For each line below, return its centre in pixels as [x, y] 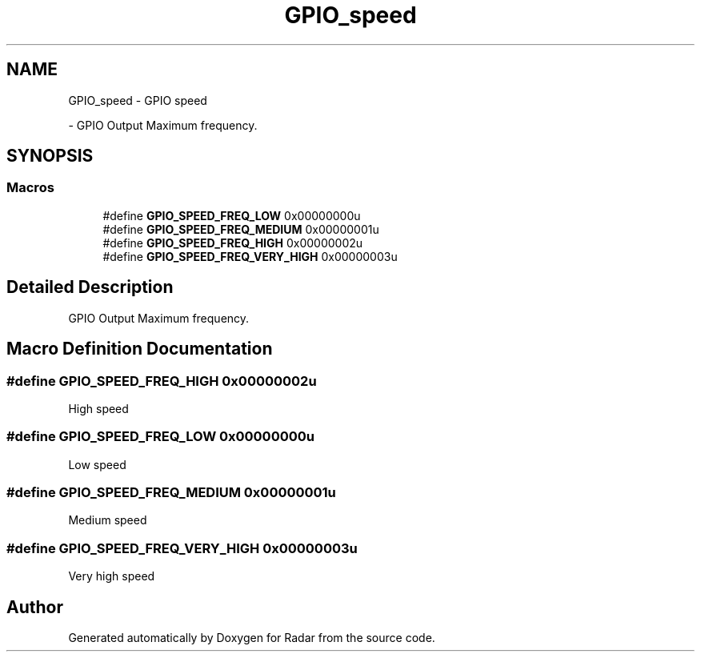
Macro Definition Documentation [140, 349]
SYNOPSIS [50, 156]
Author [35, 607]
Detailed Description [90, 287]
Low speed [97, 464]
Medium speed [108, 520]
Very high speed [112, 576]
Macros [30, 188]
